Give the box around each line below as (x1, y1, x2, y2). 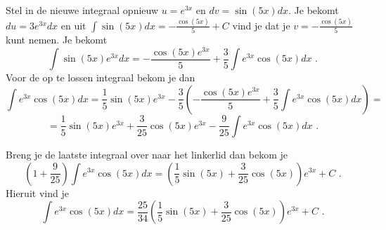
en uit (60, 18, 86, 32)
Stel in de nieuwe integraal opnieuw (6, 3, 159, 17)
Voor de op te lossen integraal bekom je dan (6, 70, 195, 85)
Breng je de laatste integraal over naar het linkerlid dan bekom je (6, 147, 288, 161)
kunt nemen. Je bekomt (6, 32, 108, 47)
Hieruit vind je (6, 185, 69, 200)
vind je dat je (232, 18, 290, 32)
